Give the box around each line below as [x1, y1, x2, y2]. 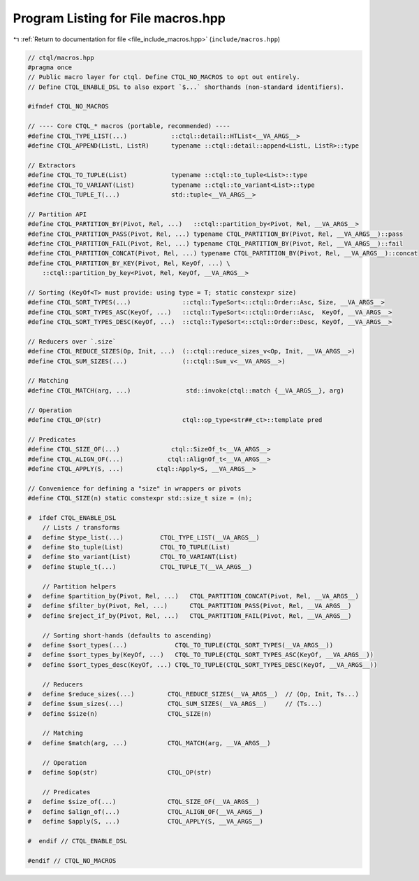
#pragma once [27, 63, 73, 71]
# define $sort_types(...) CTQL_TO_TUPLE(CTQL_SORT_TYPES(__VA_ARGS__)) [27, 641, 334, 649]
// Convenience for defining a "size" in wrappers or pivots [27, 484, 242, 493]
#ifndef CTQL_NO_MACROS [27, 102, 110, 111]
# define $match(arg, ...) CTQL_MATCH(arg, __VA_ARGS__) [27, 739, 271, 747]
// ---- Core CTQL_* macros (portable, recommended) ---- [27, 122, 230, 130]
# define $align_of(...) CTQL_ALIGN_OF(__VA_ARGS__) [27, 808, 264, 815]
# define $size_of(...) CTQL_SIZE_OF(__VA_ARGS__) [27, 798, 260, 806]
